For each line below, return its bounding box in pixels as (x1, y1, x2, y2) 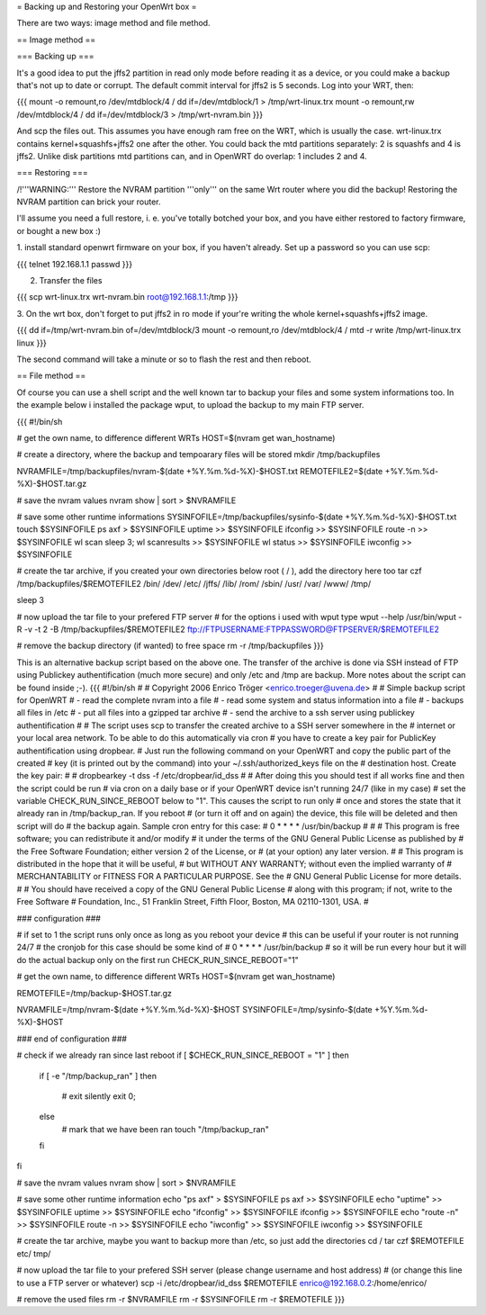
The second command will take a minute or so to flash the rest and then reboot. (16, 354, 312, 365)
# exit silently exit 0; (61, 1090, 137, 1102)
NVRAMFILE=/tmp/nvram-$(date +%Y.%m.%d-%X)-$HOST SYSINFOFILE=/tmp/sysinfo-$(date (16, 1004, 373, 1014)
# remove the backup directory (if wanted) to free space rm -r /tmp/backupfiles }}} (16, 640, 324, 652)
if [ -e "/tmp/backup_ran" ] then (39, 1070, 157, 1081)
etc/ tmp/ (16, 1247, 51, 1259)
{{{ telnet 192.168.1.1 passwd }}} (16, 258, 133, 269)
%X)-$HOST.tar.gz (16, 478, 87, 490)
